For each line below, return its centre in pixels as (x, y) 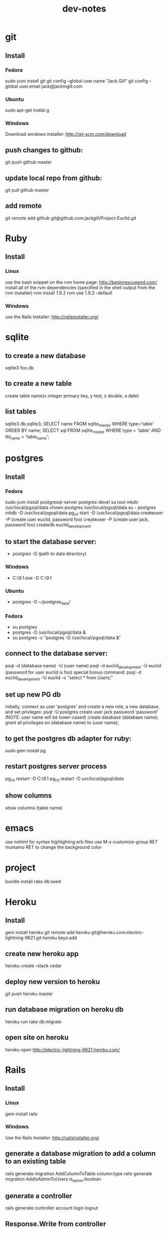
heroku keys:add (60, 938)
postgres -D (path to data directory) (49, 554)
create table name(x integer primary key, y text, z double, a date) (72, 396)
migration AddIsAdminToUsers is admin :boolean (53, 1179)
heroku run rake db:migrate (33, 1022)
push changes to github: (44, 150)
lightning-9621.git (23, 938)
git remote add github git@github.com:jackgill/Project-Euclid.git (71, 218)
